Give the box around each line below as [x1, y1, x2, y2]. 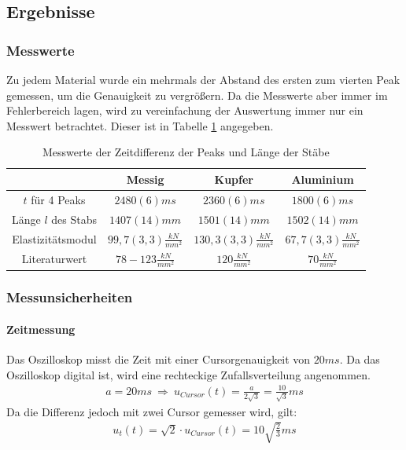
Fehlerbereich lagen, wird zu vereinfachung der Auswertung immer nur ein [6, 102, 364, 119]
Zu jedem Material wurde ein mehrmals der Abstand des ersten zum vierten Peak [6, 71, 400, 87]
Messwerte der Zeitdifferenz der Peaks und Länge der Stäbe [42, 144, 330, 160]
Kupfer [214, 170, 253, 187]
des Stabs [51, 210, 97, 227]
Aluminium [291, 170, 354, 187]
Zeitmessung [6, 320, 76, 337]
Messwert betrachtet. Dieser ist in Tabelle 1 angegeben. [6, 117, 274, 134]
